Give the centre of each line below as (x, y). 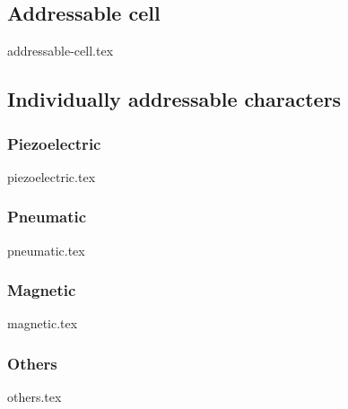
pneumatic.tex (46, 250)
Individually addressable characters (174, 99)
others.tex (35, 397)
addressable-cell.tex (61, 51)
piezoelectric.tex (52, 176)
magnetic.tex (43, 323)
